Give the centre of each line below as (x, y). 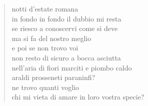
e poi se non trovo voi (45, 48)
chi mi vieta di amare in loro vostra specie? (78, 97)
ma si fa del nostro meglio (51, 38)
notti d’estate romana (45, 8)
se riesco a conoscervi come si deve (65, 28)
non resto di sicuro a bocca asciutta (66, 57)
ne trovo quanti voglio (45, 87)
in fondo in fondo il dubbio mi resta (66, 18)
